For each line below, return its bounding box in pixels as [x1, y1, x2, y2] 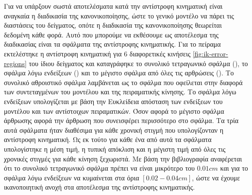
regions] [4, 58, 27, 68]
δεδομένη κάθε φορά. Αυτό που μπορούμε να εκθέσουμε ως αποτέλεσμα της [4, 29, 219, 39]
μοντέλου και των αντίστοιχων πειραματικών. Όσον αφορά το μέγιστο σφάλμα [4, 106, 224, 116]
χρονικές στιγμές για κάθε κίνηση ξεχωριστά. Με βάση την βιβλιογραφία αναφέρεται [4, 153, 242, 163]
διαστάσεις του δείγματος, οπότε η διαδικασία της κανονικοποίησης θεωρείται [4, 20, 222, 30]
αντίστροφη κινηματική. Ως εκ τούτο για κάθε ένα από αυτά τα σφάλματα [4, 134, 212, 144]
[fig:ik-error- [192, 48, 228, 58]
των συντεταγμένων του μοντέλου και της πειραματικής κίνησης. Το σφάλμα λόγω [4, 87, 236, 97]
